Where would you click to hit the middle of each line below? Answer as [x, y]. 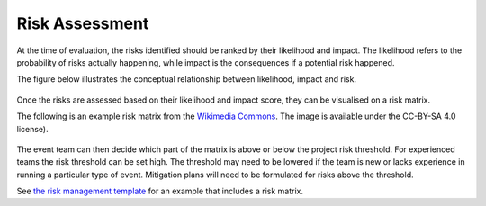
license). [32, 129]
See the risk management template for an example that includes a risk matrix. [160, 191]
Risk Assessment [83, 23]
